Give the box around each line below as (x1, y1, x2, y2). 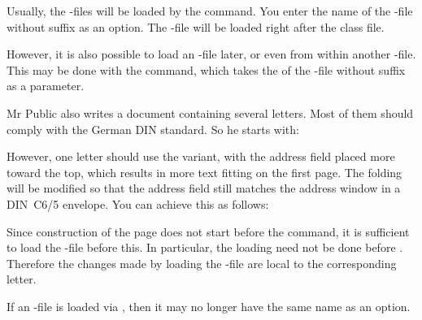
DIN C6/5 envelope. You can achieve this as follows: (7, 195, 269, 212)
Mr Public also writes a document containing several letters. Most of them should (7, 104, 414, 121)
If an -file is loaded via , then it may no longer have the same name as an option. (7, 297, 411, 314)
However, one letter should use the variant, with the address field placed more (7, 148, 395, 165)
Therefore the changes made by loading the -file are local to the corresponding (7, 254, 397, 271)
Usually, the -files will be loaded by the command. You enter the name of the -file (7, 2, 413, 19)
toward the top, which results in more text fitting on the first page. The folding (7, 163, 402, 180)
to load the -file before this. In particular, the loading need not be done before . (7, 239, 403, 256)
